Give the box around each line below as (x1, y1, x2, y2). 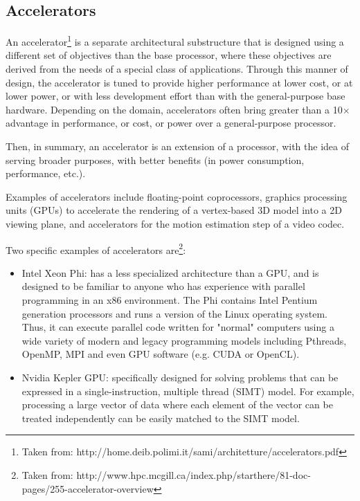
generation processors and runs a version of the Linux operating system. (21, 306, 327, 320)
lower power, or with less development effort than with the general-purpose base (6, 89, 345, 103)
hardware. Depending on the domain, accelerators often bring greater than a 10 (6, 102, 343, 116)
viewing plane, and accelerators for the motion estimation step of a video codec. (6, 216, 345, 230)
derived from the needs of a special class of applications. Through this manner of (6, 62, 348, 76)
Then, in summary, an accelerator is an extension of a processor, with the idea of (6, 139, 350, 154)
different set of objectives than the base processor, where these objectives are (6, 48, 332, 62)
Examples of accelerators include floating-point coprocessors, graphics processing (6, 189, 348, 203)
